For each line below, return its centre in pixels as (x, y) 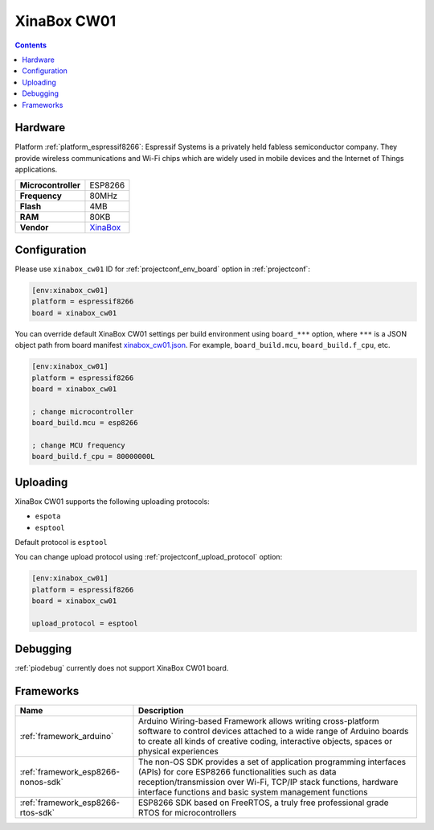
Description (161, 711)
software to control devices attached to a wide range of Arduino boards (273, 731)
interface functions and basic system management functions (253, 792)
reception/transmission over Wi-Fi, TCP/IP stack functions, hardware (268, 783)
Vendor (34, 227)
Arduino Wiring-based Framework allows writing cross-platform (258, 721)
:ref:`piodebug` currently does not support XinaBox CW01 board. (122, 668)
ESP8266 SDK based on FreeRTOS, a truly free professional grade (263, 803)
